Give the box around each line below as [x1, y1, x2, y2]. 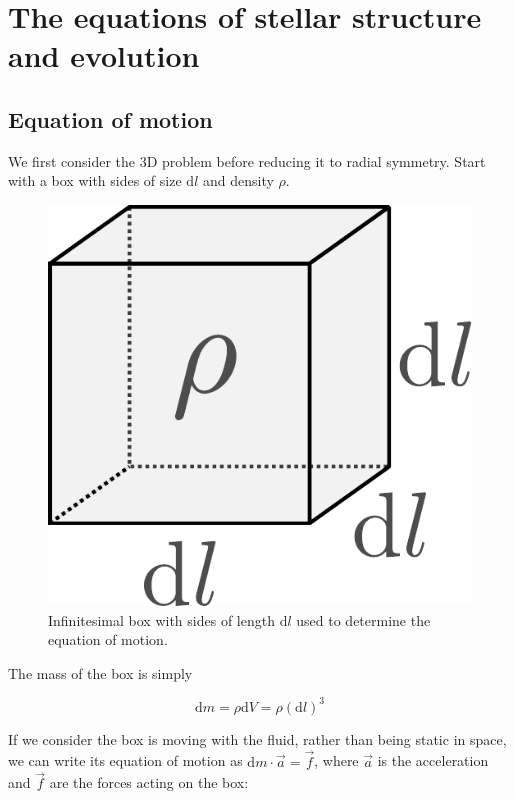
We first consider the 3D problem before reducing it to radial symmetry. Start [8, 150, 486, 171]
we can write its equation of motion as [8, 750, 243, 771]
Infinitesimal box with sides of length [48, 609, 275, 630]
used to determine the [296, 609, 431, 630]
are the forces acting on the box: [49, 772, 249, 793]
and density [202, 170, 274, 191]
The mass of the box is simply [8, 662, 193, 683]
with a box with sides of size [8, 170, 182, 191]
